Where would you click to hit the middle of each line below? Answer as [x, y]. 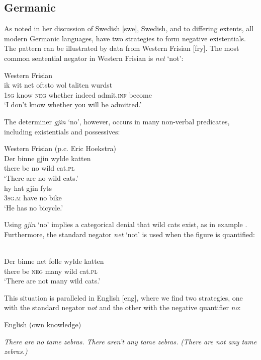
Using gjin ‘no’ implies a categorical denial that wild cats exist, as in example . [126, 224]
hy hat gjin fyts [28, 188]
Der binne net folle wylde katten [54, 261]
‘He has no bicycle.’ [34, 207]
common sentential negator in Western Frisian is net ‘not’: [94, 58]
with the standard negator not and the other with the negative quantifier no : [122, 307]
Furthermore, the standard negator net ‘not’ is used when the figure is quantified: [129, 234]
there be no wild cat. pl [39, 168]
